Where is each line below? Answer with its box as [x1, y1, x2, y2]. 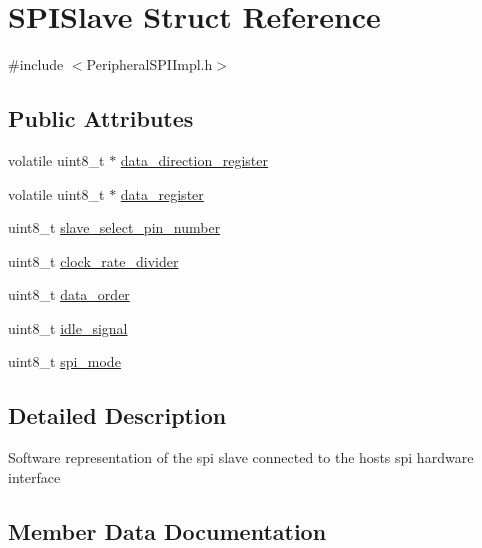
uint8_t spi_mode [8, 351, 121, 372]
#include [8, 54, 64, 75]
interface [8, 466, 61, 487]
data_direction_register [120, 149, 269, 170]
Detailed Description [8, 400, 227, 431]
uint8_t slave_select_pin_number [8, 217, 221, 238]
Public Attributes [8, 103, 194, 134]
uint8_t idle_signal [8, 317, 128, 338]
